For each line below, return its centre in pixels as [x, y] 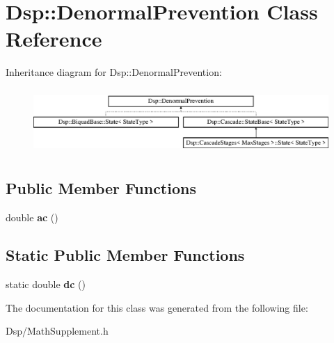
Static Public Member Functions [125, 255]
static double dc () [46, 284]
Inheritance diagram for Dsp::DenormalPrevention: [114, 72]
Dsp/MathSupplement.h [57, 331]
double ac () [32, 217]
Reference [54, 39]
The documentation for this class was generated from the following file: [157, 307]
